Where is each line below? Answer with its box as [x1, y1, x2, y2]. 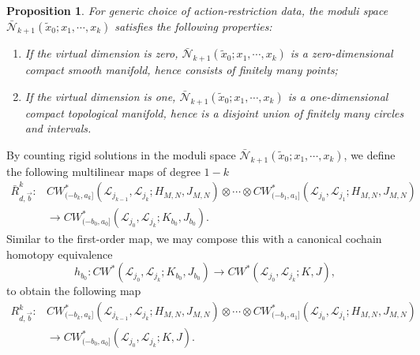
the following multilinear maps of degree [6, 163, 201, 179]
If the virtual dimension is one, [24, 88, 176, 104]
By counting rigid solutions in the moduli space [6, 146, 236, 163]
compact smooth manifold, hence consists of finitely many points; [24, 62, 338, 78]
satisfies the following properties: [114, 17, 272, 34]
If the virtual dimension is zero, [24, 45, 178, 62]
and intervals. [24, 120, 92, 136]
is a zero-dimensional [290, 45, 393, 62]
